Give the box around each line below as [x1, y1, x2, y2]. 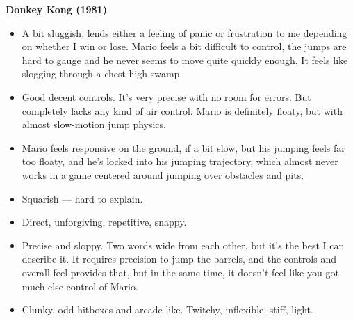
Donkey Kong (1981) [6, 2, 107, 16]
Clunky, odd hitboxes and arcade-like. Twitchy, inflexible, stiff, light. [22, 302, 313, 317]
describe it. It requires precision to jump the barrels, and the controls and [22, 251, 336, 266]
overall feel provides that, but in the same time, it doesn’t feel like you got [22, 265, 339, 279]
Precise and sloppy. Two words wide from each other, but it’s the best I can [22, 237, 345, 252]
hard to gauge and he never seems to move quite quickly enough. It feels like [22, 52, 348, 67]
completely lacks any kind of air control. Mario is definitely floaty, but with [22, 103, 343, 118]
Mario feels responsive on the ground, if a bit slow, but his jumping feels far [22, 140, 345, 155]
